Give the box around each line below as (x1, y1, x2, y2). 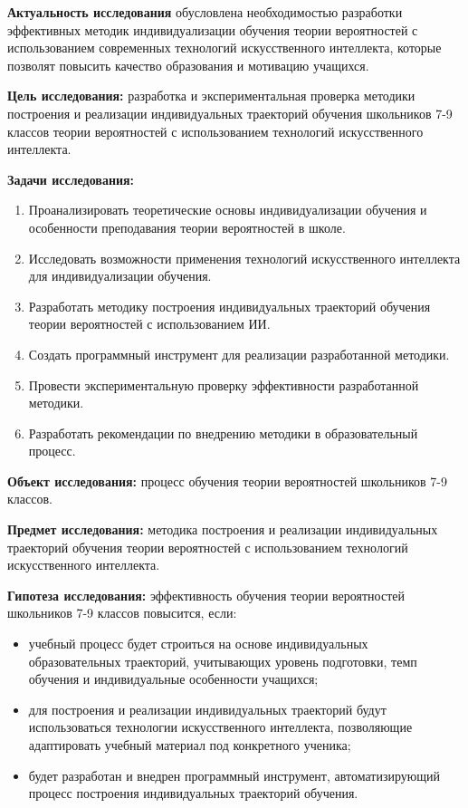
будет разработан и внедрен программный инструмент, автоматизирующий (28, 765, 440, 784)
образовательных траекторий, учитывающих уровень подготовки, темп (28, 651, 417, 670)
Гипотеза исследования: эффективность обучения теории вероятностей (7, 585, 405, 604)
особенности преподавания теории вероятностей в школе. (28, 217, 346, 236)
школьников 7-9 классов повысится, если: (7, 603, 237, 622)
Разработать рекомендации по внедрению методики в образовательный (28, 423, 418, 442)
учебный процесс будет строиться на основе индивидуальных (28, 634, 368, 653)
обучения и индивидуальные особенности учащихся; (28, 669, 319, 688)
